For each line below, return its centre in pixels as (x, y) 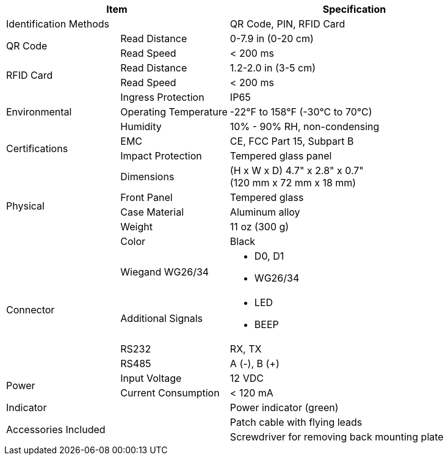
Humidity (141, 126)
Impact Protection (161, 156)
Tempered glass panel (281, 156)
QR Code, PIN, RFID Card (287, 24)
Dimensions (147, 177)
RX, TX (246, 349)
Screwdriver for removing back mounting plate (337, 437)
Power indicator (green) (284, 407)
